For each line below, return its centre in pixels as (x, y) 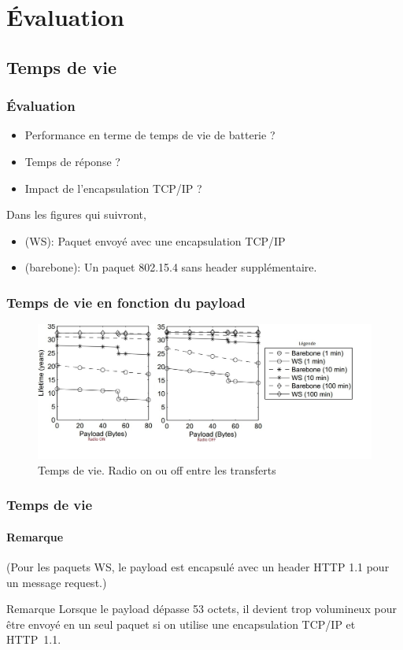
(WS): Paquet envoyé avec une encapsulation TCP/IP (155, 240)
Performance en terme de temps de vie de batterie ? (150, 135)
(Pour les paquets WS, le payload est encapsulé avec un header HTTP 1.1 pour (198, 566)
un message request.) (57, 582)
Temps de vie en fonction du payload (126, 302)
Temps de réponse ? (72, 161)
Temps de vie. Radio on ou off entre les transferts (157, 469)
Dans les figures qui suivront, (76, 214)
